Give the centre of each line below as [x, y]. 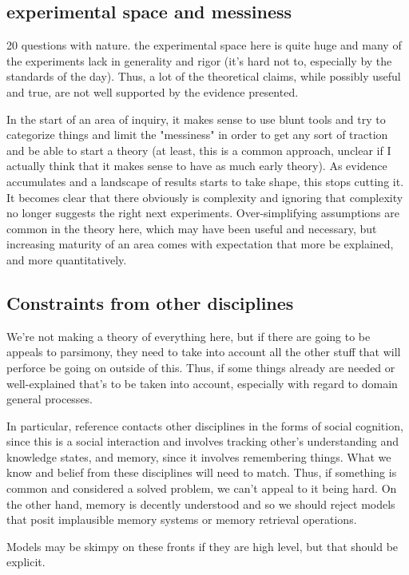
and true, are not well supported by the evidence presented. [153, 91]
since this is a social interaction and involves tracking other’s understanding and [203, 441]
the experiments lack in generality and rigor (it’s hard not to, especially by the [199, 60]
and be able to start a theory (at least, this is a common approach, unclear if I [199, 150]
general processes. [50, 399]
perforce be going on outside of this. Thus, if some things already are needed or [201, 367]
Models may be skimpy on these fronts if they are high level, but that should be [203, 546]
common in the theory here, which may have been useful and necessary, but [192, 228]
